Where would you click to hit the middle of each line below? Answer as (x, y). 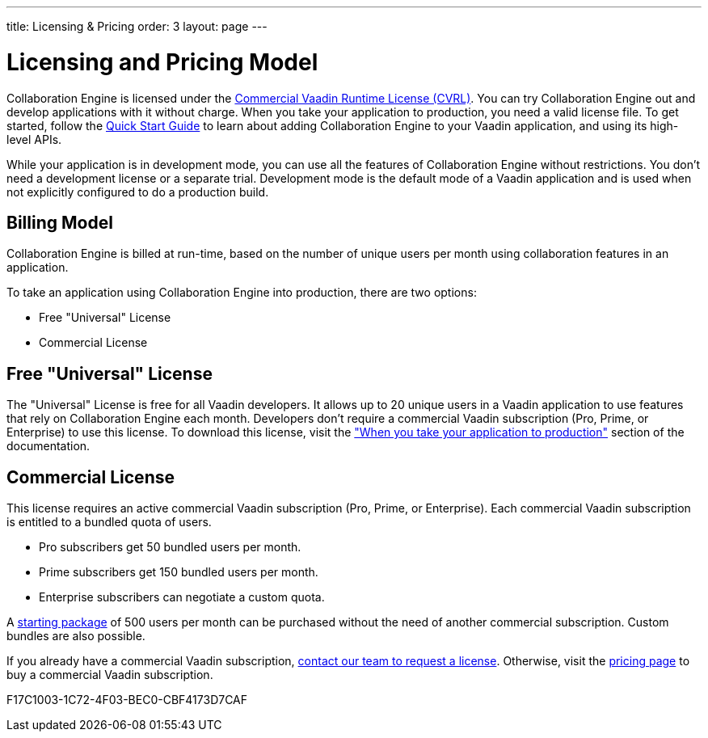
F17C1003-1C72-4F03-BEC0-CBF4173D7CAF (127, 700)
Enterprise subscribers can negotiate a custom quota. (182, 597)
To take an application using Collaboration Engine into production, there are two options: (242, 293)
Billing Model (60, 222)
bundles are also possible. (76, 636)
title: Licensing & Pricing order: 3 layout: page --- (137, 26)
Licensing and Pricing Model (162, 62)
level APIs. (34, 139)
